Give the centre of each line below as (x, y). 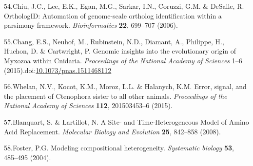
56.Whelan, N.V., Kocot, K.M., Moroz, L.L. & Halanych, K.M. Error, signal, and (125, 86)
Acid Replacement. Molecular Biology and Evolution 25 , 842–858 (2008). (112, 131)
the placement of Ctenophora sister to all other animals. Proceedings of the (116, 96)
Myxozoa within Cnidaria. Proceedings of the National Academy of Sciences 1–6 (123, 60)
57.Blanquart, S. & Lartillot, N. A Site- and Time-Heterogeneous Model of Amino (126, 121)
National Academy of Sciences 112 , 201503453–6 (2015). (88, 105)
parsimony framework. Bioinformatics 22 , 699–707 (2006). (91, 25)
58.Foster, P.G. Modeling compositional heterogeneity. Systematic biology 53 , (119, 148)
